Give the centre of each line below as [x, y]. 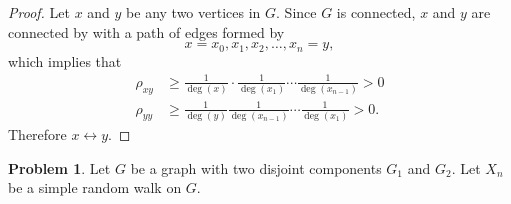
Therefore [37, 133]
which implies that [65, 60]
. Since [296, 12]
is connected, [376, 12]
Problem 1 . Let [59, 167]
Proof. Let [39, 12]
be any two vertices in [193, 12]
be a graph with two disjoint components [256, 167]
